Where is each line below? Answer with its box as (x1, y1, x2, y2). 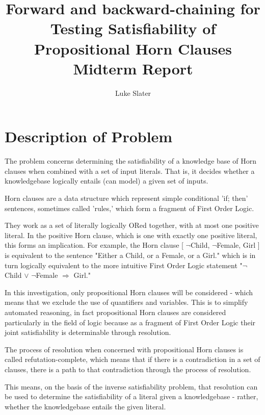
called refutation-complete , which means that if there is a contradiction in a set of (5, 354, 260, 365)
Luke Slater (115, 87, 151, 98)
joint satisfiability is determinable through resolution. (5, 327, 171, 338)
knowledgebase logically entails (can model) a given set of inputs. (5, 175, 208, 186)
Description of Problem (5, 126, 173, 147)
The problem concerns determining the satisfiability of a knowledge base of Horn (5, 155, 256, 166)
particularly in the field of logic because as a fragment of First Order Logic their (5, 317, 256, 327)
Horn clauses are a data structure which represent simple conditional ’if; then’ (5, 193, 248, 203)
